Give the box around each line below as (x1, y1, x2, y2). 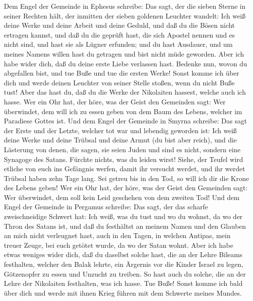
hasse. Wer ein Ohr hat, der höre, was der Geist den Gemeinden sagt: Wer (4, 96, 226, 106)
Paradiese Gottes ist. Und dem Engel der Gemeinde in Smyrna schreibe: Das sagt (4, 116, 247, 126)
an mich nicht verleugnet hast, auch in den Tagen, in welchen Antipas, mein (4, 230, 231, 241)
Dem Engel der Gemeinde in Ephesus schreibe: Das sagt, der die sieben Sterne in (4, 1, 246, 11)
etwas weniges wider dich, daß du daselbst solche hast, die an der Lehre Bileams (4, 249, 243, 260)
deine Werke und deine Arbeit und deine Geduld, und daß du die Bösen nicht (4, 20, 235, 30)
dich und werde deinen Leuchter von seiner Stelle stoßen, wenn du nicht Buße (4, 77, 235, 87)
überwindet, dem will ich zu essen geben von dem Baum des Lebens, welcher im (4, 106, 242, 116)
